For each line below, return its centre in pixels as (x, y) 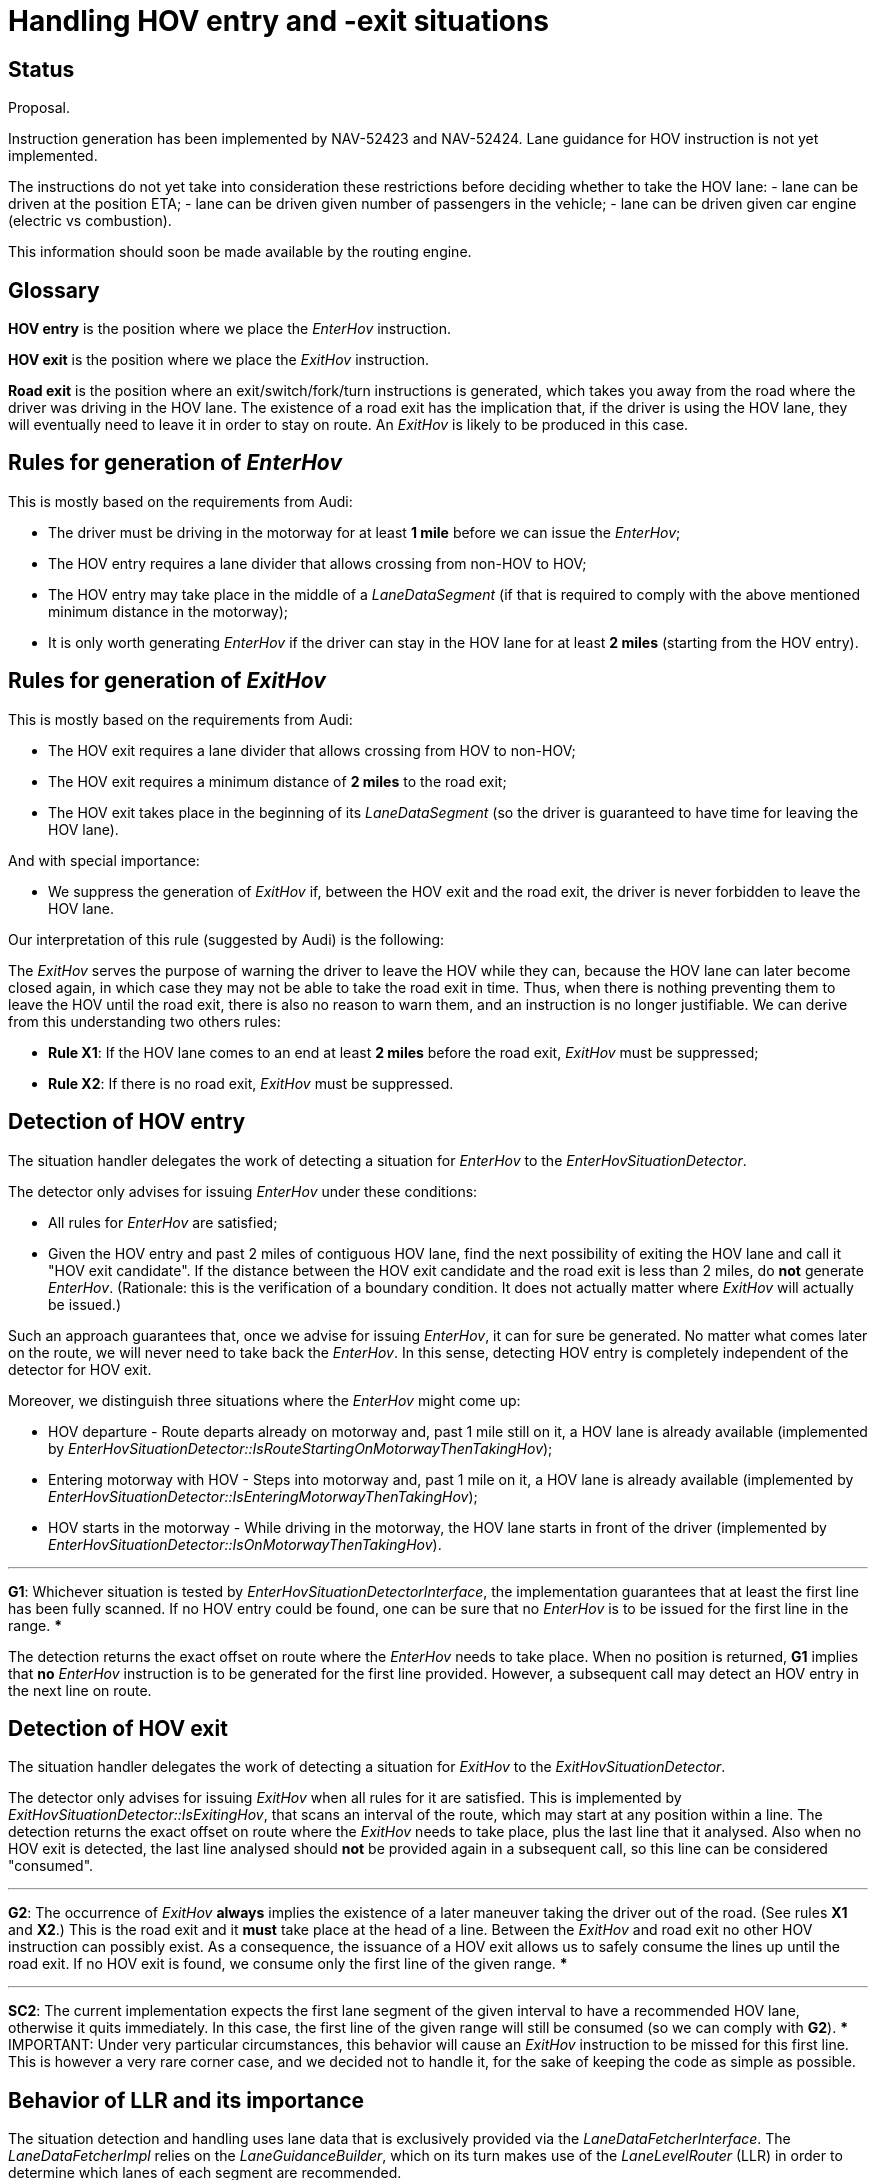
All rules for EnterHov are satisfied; (163, 1222)
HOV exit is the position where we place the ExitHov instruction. (218, 360)
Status (41, 69)
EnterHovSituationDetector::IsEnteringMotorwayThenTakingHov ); (263, 1496)
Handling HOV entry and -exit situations (279, 21)
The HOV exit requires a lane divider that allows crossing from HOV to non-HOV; (312, 750)
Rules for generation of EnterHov (175, 463)
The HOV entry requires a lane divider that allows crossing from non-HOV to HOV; (317, 563)
